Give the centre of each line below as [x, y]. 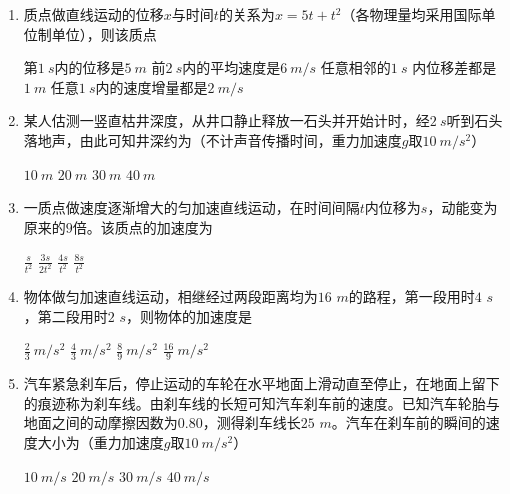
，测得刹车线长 [251, 422]
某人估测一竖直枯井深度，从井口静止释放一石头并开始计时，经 [226, 120]
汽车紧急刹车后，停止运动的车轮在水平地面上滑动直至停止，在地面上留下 [261, 383]
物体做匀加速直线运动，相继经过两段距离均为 [170, 296]
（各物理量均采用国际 [411, 14]
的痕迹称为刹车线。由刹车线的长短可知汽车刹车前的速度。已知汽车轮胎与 [261, 402]
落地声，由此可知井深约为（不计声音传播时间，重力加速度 [212, 139]
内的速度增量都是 [151, 86]
